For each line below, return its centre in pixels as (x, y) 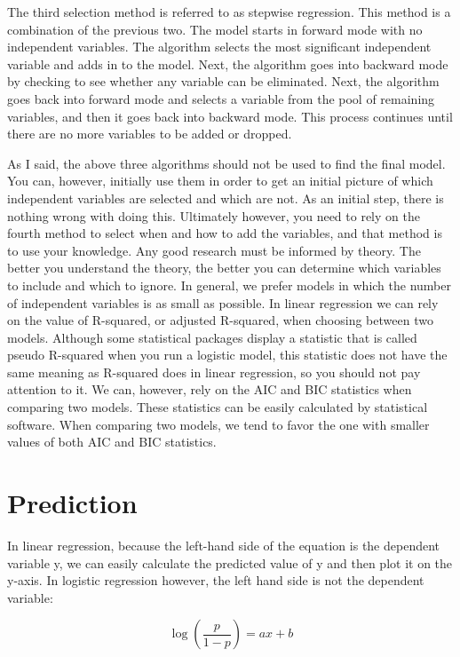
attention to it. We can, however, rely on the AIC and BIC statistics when (210, 389)
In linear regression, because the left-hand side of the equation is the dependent (224, 545)
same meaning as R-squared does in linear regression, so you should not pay (214, 372)
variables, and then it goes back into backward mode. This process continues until (230, 116)
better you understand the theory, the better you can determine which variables (224, 268)
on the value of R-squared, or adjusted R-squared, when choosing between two (220, 320)
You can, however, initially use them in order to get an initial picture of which (220, 181)
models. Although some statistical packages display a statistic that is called (212, 337)
